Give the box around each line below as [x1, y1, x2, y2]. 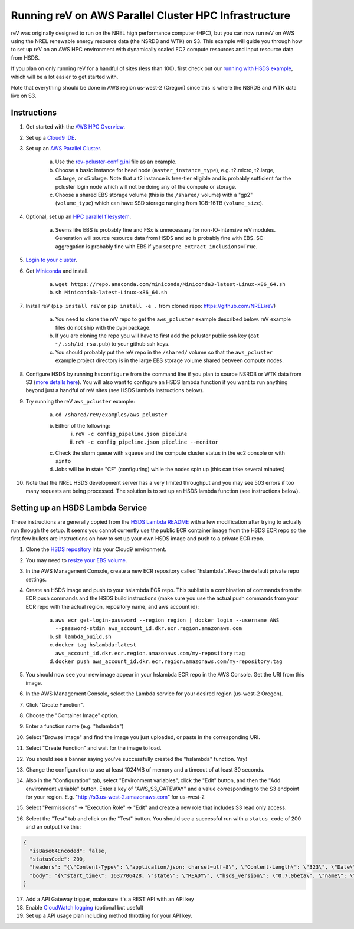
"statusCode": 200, [29, 856, 86, 862]
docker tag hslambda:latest [55, 642, 137, 648]
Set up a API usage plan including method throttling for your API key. [25, 912, 192, 919]
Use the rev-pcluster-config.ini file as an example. [55, 158, 177, 165]
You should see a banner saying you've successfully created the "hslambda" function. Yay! [25, 755, 248, 762]
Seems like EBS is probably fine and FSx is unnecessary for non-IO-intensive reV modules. [55, 226, 276, 234]
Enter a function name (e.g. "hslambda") [25, 723, 124, 730]
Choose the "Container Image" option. [25, 711, 119, 719]
